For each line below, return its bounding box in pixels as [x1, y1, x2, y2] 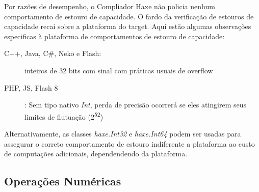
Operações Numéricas [4, 173, 121, 189]
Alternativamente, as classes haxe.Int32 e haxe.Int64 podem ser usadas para [4, 128, 241, 139]
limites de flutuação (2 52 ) [24, 109, 103, 122]
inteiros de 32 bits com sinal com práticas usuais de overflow [24, 65, 213, 75]
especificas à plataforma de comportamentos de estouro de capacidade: [4, 31, 225, 41]
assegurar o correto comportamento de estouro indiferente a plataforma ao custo [4, 138, 255, 149]
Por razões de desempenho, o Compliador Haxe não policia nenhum [4, 1, 215, 11]
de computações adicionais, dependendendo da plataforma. [4, 148, 188, 159]
